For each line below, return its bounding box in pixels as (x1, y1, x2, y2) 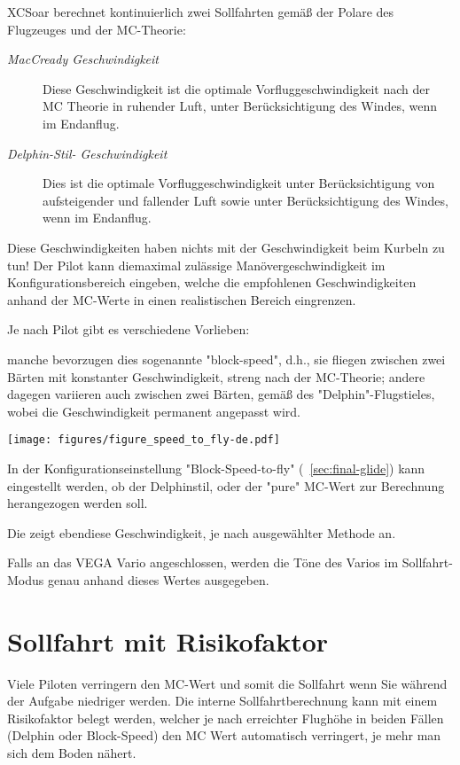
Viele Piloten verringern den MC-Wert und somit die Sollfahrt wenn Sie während (7, 674, 448, 692)
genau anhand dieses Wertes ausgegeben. (47, 570, 269, 589)
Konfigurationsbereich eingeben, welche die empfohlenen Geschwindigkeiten (7, 273, 417, 292)
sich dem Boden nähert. (7, 744, 136, 761)
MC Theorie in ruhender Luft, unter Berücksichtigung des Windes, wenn (43, 97, 437, 115)
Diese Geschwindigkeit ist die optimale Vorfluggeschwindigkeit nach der (43, 79, 430, 98)
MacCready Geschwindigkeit (7, 50, 159, 68)
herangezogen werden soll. (7, 494, 148, 512)
